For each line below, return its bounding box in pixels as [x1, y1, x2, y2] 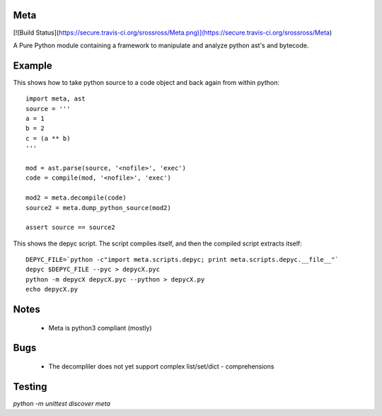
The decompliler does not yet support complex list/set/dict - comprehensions [48, 362, 274, 371]
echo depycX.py [25, 285, 79, 294]
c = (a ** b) [25, 134, 71, 142]
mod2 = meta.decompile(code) [25, 194, 127, 202]
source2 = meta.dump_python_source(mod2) [25, 204, 171, 212]
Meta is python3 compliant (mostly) [48, 323, 152, 332]
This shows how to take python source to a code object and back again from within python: [13, 78, 279, 86]
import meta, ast [25, 95, 86, 103]
